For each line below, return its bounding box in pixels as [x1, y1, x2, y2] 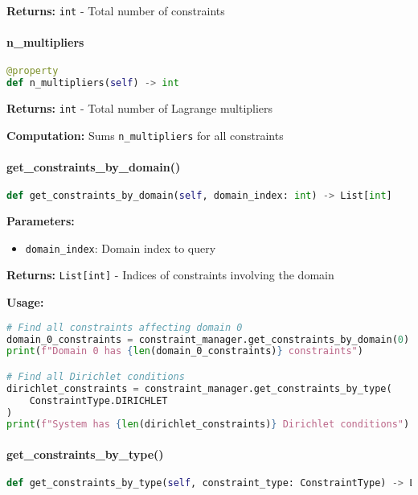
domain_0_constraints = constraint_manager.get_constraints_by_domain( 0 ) [6, 333, 410, 345]
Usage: [6, 294, 44, 311]
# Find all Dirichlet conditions [6, 370, 185, 382]
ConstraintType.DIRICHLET [29, 394, 168, 406]
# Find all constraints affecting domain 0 [6, 321, 243, 333]
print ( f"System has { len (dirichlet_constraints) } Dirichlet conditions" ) [6, 419, 410, 431]
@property [6, 65, 59, 77]
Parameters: [6, 212, 75, 229]
